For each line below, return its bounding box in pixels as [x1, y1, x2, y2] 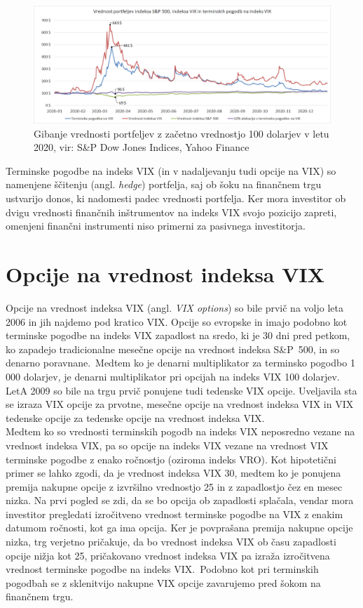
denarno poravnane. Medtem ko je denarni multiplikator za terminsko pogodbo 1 [6, 355, 355, 370]
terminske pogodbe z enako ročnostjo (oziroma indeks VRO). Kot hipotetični [6, 451, 336, 466]
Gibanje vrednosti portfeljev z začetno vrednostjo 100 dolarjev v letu [34, 126, 329, 140]
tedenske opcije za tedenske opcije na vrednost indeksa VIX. [6, 410, 265, 425]
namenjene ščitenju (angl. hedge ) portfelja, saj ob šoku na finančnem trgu [6, 177, 322, 192]
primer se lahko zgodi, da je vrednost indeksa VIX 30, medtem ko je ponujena [6, 465, 341, 480]
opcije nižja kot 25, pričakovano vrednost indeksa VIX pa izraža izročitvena [6, 548, 330, 562]
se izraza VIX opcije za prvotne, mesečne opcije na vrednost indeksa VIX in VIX [6, 397, 354, 411]
